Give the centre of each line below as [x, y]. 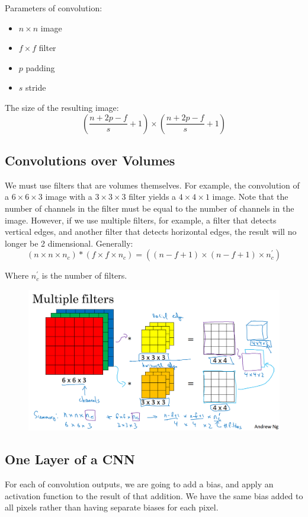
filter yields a [153, 197]
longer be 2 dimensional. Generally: [69, 243]
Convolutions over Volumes [90, 160]
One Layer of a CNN [70, 459]
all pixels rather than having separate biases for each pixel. [112, 507]
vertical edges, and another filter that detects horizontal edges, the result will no [151, 232]
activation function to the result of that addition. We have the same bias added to [154, 495]
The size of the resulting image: [62, 107]
